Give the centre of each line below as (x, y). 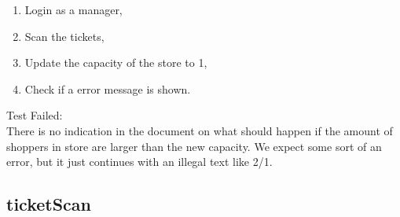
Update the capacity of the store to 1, (116, 63)
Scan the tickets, (64, 36)
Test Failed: (35, 115)
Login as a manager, (73, 9)
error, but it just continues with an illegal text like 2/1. (139, 162)
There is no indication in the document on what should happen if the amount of (200, 130)
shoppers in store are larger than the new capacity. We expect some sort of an (194, 146)
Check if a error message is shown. (108, 88)
